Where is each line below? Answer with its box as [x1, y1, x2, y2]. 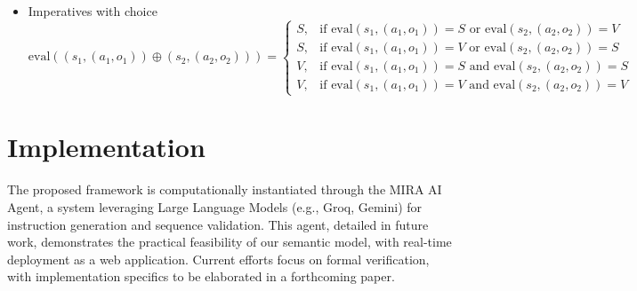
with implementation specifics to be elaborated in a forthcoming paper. [7, 267, 395, 286]
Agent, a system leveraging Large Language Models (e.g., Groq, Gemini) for [7, 197, 423, 216]
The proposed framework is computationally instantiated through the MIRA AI [7, 180, 442, 199]
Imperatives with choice [28, 2, 157, 20]
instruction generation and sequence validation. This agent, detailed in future [7, 215, 429, 233]
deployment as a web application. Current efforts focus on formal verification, [7, 249, 430, 268]
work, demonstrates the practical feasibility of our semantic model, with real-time [7, 232, 452, 251]
